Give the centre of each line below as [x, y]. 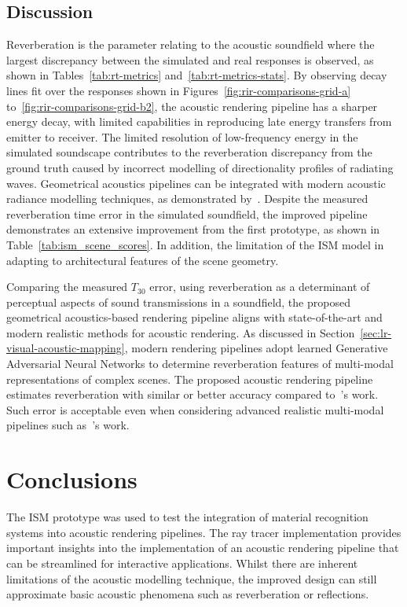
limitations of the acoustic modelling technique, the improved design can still [192, 578]
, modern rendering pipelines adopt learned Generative [256, 348]
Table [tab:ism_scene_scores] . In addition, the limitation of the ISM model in [195, 244]
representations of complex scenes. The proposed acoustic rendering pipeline [190, 379]
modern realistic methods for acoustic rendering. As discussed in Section [181, 332]
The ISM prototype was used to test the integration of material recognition [187, 517]
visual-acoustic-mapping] [66, 348]
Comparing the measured [67, 287]
